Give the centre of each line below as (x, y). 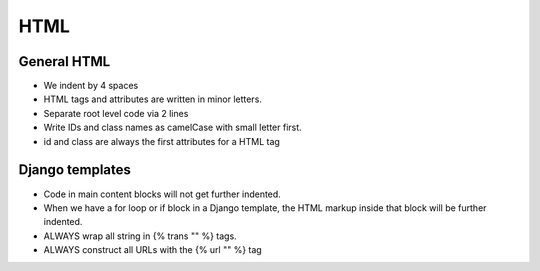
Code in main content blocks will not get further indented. (162, 194)
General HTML (64, 61)
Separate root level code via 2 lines (116, 113)
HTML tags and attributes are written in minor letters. (152, 99)
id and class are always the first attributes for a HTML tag (161, 141)
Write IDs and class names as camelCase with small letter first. (172, 127)
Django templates (75, 170)
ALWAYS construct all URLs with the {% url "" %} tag (152, 250)
